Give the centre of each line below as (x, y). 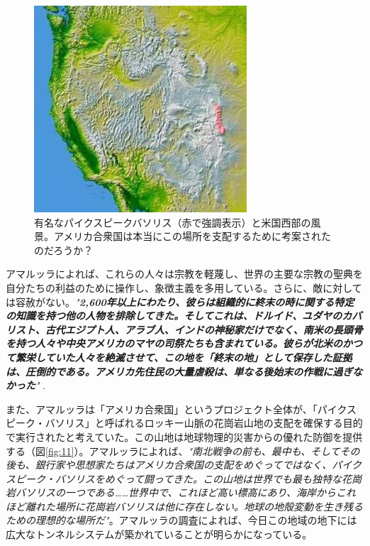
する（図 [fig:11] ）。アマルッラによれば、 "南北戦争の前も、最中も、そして (173, 451)
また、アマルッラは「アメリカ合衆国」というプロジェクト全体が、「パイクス (181, 409)
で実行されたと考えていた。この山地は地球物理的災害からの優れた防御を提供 (184, 436)
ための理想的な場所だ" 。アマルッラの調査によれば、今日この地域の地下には (181, 520)
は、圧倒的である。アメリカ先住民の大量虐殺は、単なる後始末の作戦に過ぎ (179, 371)
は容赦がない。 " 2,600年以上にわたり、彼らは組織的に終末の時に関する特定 (180, 301)
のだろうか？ (64, 250)
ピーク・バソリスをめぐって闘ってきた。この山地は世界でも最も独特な (178, 478)
